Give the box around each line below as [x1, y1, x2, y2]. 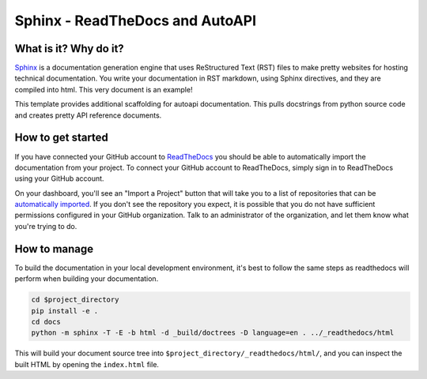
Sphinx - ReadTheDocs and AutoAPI [14, 12, 257, 29]
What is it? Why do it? [14, 42, 124, 55]
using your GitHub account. [14, 174, 104, 183]
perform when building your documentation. [14, 274, 159, 283]
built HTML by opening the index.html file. [14, 359, 160, 369]
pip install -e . [31, 306, 99, 315]
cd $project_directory [31, 295, 119, 304]
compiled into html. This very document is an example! [14, 84, 193, 94]
